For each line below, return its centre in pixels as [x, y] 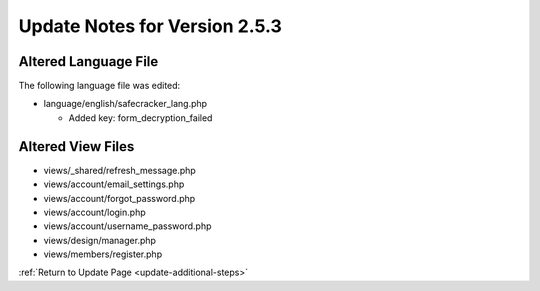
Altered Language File [88, 61]
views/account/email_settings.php [114, 184]
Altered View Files [76, 146]
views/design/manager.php [100, 240]
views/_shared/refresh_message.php [120, 170]
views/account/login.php [94, 212]
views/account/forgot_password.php [119, 198]
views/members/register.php [103, 254]
